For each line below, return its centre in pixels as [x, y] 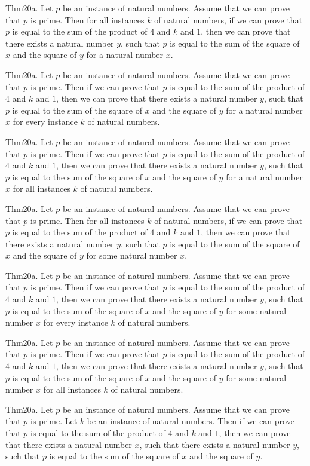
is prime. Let [54, 421]
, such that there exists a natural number [215, 444]
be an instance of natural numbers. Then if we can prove [191, 421]
